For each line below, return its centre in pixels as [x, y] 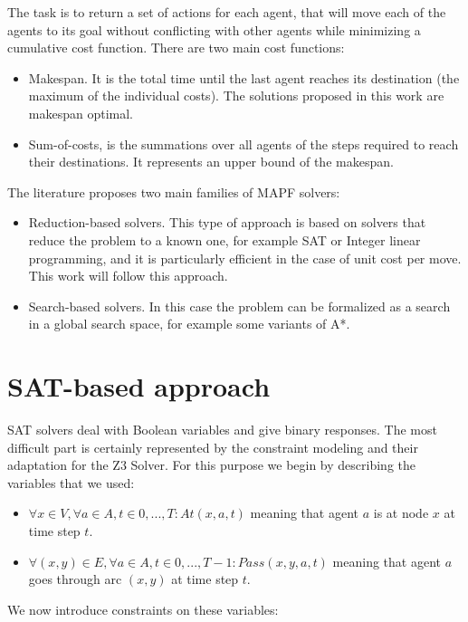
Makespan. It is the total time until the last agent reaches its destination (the [244, 77]
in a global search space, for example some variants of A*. [189, 324]
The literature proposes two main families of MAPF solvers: [174, 191]
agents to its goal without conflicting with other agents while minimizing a [214, 29]
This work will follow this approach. [128, 276]
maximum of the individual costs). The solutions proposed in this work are [236, 96]
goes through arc [75, 579]
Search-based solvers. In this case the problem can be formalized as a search [239, 306]
